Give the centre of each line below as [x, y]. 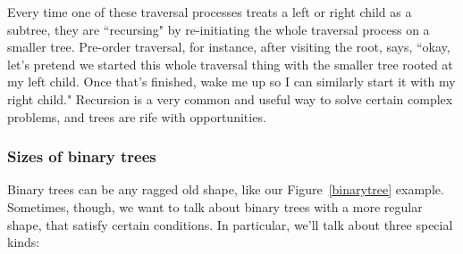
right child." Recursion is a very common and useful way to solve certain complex [230, 98]
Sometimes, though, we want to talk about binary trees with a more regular [215, 206]
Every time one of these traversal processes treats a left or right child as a [210, 12]
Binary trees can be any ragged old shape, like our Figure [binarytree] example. [226, 189]
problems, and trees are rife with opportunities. [137, 116]
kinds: [24, 242]
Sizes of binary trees [82, 156]
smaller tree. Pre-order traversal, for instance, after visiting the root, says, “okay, [229, 47]
